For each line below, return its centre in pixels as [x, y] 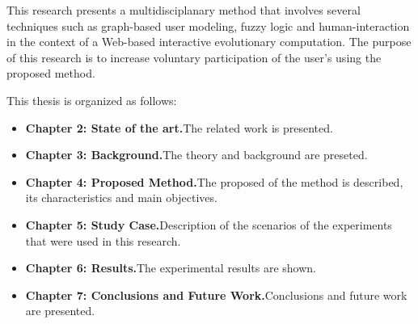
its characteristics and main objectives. [121, 198]
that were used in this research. [103, 240]
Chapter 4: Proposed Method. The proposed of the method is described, [214, 181]
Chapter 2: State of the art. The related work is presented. [179, 127]
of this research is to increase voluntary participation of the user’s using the [194, 57]
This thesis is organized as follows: [92, 100]
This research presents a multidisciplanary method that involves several [184, 10]
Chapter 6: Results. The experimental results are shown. [171, 268]
